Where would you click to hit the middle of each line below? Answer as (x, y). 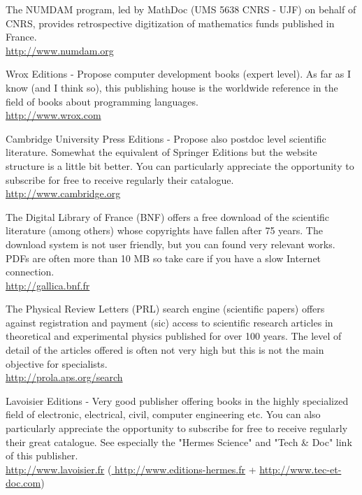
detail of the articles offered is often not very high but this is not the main (165, 350)
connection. (30, 272)
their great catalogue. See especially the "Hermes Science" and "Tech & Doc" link (179, 442)
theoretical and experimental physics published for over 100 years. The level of (174, 336)
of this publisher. (42, 455)
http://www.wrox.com (53, 115)
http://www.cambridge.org (63, 193)
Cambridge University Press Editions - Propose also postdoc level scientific (166, 138)
